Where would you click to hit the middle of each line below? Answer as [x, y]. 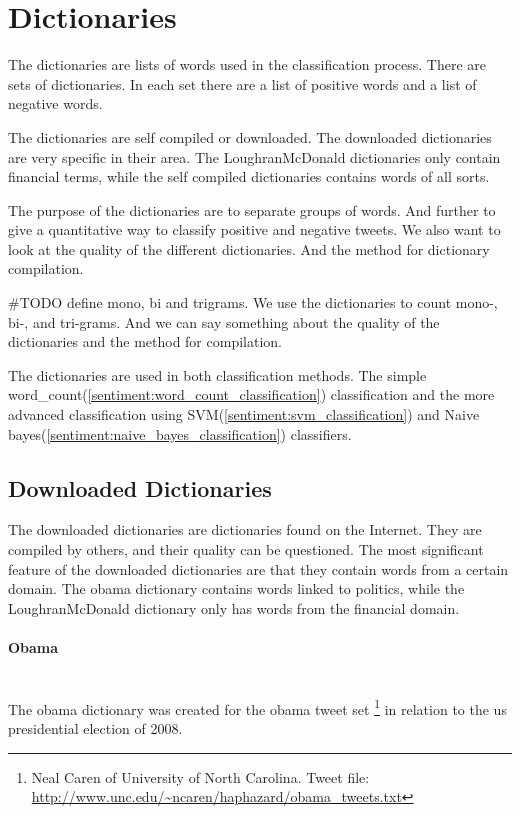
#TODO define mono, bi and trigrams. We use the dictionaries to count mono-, [253, 302]
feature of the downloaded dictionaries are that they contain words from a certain [258, 568]
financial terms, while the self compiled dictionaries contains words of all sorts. [249, 176]
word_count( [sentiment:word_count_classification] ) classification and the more [251, 394]
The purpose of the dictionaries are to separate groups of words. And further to [252, 209]
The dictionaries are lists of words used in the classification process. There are [247, 64]
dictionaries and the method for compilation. [145, 341]
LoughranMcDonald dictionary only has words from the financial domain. [234, 607]
